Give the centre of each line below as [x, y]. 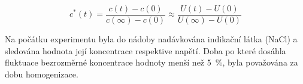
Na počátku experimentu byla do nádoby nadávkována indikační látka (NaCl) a [151, 39]
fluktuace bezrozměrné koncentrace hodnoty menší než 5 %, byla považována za [151, 62]
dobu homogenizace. [42, 74]
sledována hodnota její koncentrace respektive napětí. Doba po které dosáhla [146, 50]
